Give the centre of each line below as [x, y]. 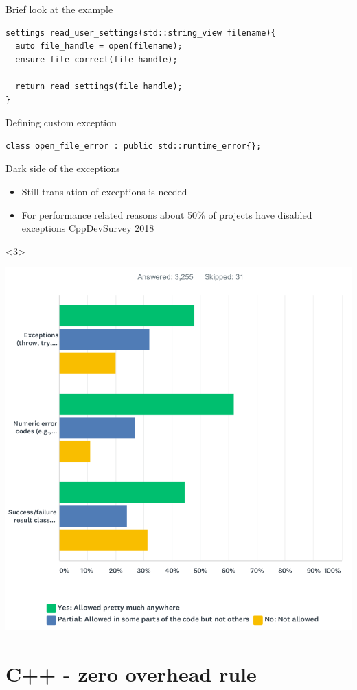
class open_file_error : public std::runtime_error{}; [134, 146]
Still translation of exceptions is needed [104, 191]
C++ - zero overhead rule [131, 673]
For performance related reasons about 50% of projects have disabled [167, 214]
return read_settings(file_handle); [99, 86]
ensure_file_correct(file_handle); [96, 59]
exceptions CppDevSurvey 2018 [88, 228]
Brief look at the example [59, 9]
